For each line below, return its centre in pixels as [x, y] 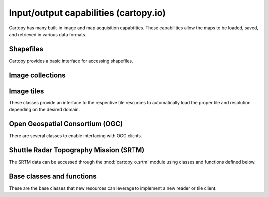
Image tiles [27, 91]
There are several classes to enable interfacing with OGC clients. [76, 136]
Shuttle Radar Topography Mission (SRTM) [77, 150]
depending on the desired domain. [45, 110]
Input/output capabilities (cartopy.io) [88, 13]
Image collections [37, 75]
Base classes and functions [53, 176]
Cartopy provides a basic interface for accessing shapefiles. [71, 61]
